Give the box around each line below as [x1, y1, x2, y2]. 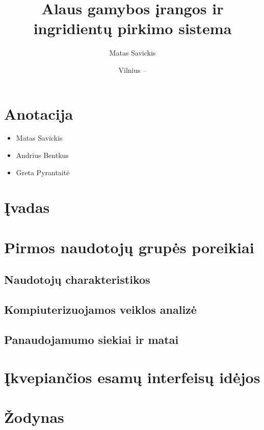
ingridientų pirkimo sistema [33, 18, 232, 39]
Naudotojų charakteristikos [4, 272, 150, 287]
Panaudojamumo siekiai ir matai [4, 331, 179, 347]
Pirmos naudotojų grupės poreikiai [4, 236, 254, 257]
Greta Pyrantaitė [16, 167, 70, 177]
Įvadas [4, 197, 50, 218]
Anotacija [4, 103, 73, 124]
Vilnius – [118, 64, 147, 75]
